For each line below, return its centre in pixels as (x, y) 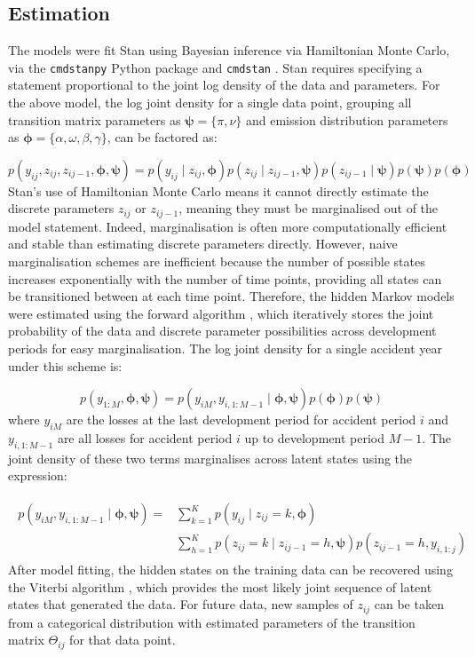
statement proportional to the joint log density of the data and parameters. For (224, 85)
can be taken (409, 604)
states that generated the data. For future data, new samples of (181, 604)
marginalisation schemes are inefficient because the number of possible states (217, 261)
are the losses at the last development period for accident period (241, 420)
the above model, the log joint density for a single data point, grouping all (210, 103)
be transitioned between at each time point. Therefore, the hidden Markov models (231, 296)
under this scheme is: (65, 365)
